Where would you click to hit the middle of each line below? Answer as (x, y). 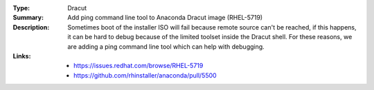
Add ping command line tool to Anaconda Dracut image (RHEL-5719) (165, 18)
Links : (22, 56)
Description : (31, 27)
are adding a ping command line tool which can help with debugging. (166, 46)
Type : (21, 8)
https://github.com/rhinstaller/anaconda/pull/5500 (145, 75)
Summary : (28, 18)
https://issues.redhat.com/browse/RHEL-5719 (139, 66)
